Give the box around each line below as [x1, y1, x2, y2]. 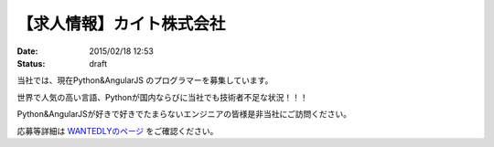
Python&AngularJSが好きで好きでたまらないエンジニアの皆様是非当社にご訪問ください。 [16, 109, 352, 120]
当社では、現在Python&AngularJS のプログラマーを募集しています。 [16, 75, 274, 86]
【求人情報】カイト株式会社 [16, 14, 226, 34]
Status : [16, 58, 46, 68]
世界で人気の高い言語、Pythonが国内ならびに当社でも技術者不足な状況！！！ [16, 91, 308, 102]
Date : [16, 46, 38, 57]
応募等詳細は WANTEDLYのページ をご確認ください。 [16, 125, 219, 136]
